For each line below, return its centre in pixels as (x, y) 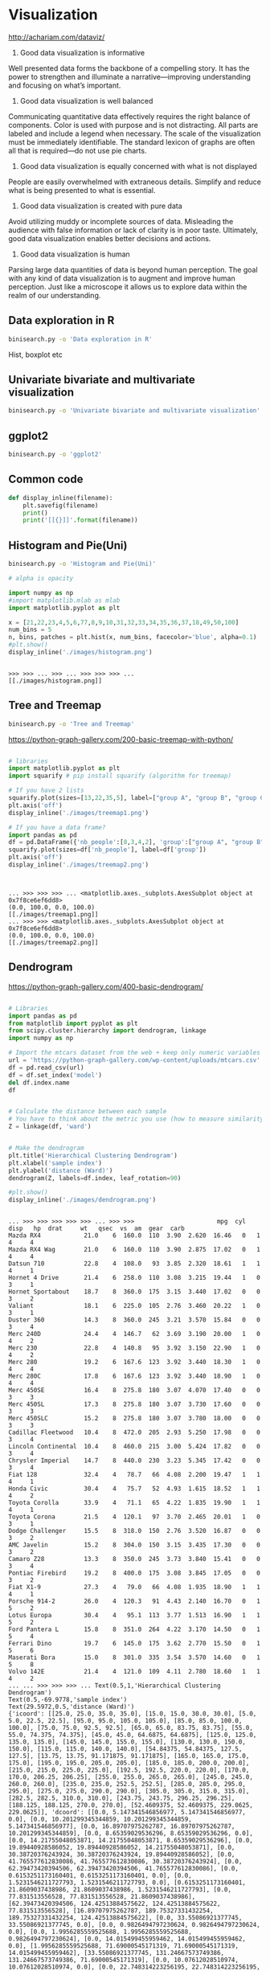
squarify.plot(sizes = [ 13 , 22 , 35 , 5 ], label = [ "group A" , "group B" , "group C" (138, 798)
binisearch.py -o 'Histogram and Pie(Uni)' (82, 564)
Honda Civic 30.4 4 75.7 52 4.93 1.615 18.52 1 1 (135, 1489)
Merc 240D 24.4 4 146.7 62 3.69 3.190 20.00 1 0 (135, 1334)
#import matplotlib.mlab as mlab (64, 600)
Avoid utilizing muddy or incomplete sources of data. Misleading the (121, 221)
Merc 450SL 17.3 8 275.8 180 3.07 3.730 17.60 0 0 (135, 1404)
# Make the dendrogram (46, 1148)
